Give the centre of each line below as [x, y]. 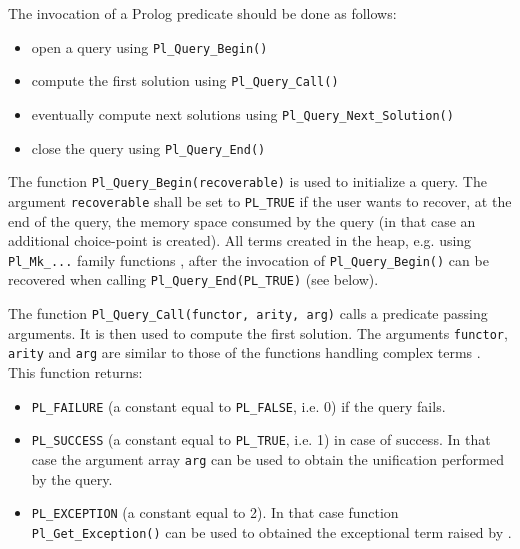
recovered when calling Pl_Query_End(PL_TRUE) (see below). [193, 279]
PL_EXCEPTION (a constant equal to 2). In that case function [215, 512]
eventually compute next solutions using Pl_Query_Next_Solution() [242, 113]
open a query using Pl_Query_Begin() [149, 46]
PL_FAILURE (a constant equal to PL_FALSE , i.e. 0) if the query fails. [238, 405]
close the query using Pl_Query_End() [148, 147]
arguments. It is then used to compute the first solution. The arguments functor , [258, 332]
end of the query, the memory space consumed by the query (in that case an [242, 220]
